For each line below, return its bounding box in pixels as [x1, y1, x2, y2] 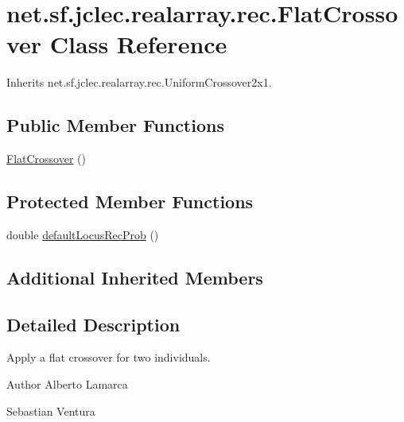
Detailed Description [6, 312, 181, 336]
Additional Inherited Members [6, 265, 263, 289]
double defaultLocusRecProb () [6, 226, 159, 242]
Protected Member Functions [6, 189, 254, 214]
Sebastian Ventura [6, 402, 95, 419]
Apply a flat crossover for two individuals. [6, 349, 211, 366]
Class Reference [49, 28, 227, 60]
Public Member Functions [6, 113, 224, 137]
